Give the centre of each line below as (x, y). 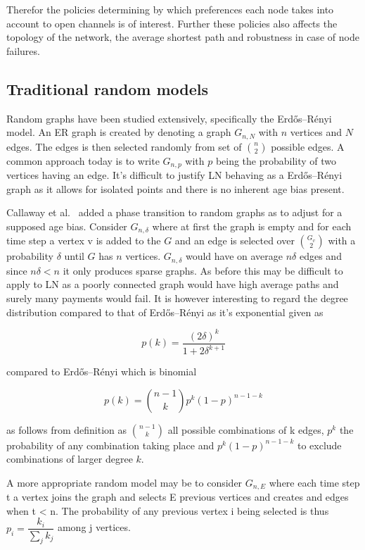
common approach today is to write (83, 160)
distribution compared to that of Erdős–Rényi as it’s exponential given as (165, 312)
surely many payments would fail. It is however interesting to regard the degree (177, 298)
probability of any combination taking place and (110, 445)
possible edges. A (308, 146)
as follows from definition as (66, 429)
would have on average (234, 256)
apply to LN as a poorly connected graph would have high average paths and (173, 284)
